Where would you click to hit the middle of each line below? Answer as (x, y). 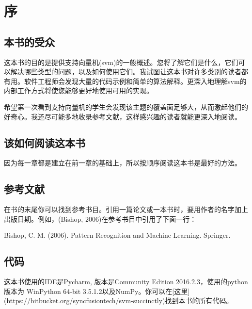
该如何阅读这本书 (45, 142)
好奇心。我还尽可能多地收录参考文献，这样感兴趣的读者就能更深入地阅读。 (123, 116)
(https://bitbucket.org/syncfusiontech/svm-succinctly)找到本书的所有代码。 (118, 301)
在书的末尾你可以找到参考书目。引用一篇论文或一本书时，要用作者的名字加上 (126, 209)
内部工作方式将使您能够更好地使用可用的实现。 (79, 90)
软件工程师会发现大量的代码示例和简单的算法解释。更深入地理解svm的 (135, 81)
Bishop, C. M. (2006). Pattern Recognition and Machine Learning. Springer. (117, 235)
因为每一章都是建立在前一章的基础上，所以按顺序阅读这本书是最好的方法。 (123, 163)
